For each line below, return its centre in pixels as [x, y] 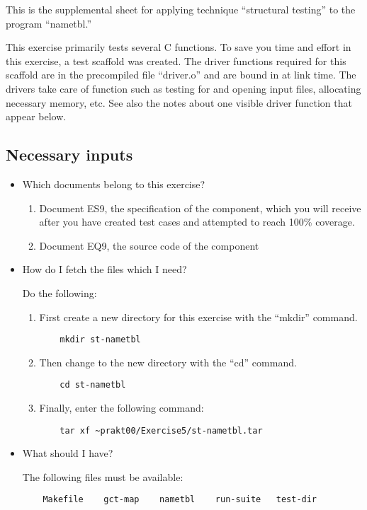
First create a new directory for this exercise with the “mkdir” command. [198, 317]
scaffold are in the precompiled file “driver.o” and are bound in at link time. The [181, 75]
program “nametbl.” [49, 23]
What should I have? [68, 453]
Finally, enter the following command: [122, 408]
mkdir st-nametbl [100, 340]
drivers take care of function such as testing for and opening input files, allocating [183, 88]
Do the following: [60, 292]
